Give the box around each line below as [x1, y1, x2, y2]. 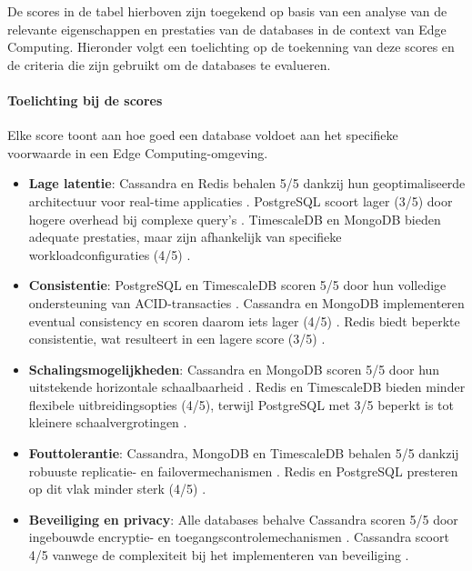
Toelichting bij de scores [7, 90, 163, 109]
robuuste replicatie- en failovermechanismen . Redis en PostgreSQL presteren [28, 461, 458, 480]
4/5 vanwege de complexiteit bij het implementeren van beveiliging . [28, 546, 409, 565]
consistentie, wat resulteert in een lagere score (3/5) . [28, 329, 326, 348]
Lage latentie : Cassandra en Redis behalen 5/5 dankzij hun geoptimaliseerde [28, 174, 466, 193]
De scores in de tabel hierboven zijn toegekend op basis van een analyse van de [7, 2, 447, 20]
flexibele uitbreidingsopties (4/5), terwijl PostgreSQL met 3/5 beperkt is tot [28, 395, 454, 414]
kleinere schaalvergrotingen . [28, 413, 187, 432]
